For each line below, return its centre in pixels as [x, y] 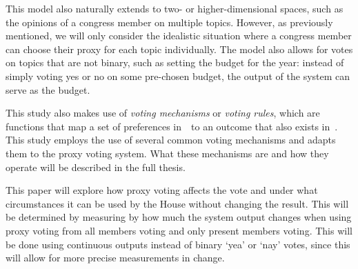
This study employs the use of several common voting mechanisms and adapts [171, 140]
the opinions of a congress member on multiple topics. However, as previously [169, 22]
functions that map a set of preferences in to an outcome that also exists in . [172, 126]
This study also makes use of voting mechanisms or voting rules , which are [163, 113]
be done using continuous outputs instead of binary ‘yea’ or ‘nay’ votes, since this [178, 244]
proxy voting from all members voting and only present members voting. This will [179, 230]
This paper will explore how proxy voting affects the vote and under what [162, 190]
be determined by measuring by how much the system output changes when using [179, 217]
